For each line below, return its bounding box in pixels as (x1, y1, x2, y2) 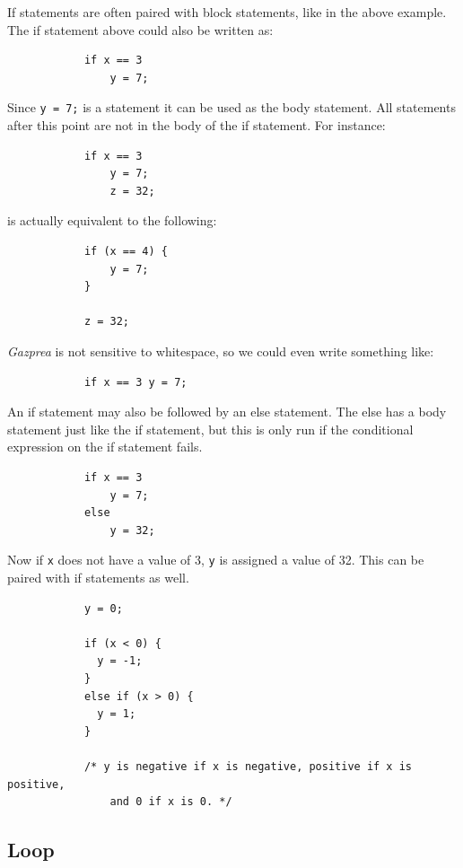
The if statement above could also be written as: (7, 20, 274, 39)
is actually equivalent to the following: (7, 211, 217, 230)
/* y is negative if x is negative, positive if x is (83, 759, 413, 773)
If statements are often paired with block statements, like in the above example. (7, 3, 447, 21)
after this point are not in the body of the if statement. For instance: (7, 116, 386, 135)
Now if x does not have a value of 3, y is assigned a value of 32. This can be (7, 550, 424, 569)
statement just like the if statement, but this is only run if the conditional (7, 419, 414, 438)
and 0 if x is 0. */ (109, 795, 232, 809)
